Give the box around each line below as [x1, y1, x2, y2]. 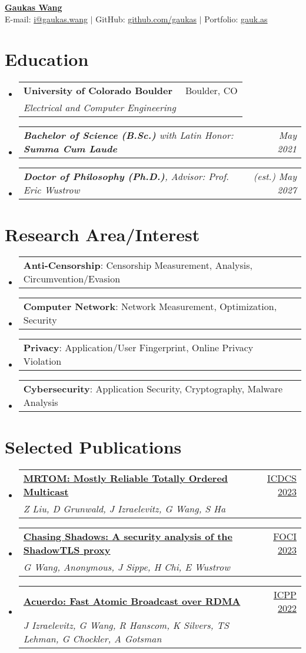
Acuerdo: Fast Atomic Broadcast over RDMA [23, 594, 241, 608]
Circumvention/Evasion [23, 272, 121, 286]
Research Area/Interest [5, 222, 200, 246]
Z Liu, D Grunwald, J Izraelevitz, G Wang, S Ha [23, 501, 226, 515]
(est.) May [253, 169, 297, 184]
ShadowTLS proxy [23, 542, 111, 557]
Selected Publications [5, 434, 182, 458]
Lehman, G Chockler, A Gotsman [23, 631, 162, 645]
